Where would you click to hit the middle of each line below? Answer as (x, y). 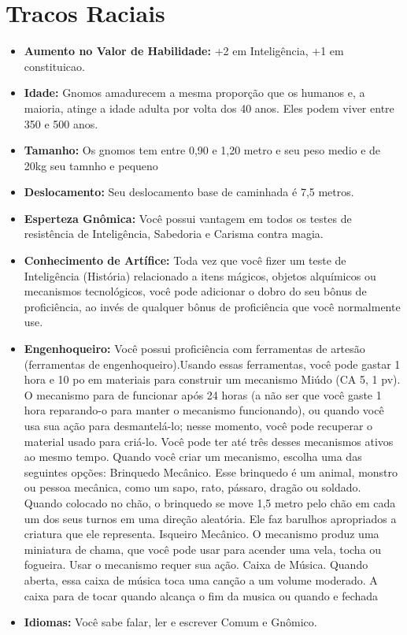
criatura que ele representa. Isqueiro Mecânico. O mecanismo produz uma (202, 534)
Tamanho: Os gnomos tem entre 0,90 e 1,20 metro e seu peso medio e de (202, 150)
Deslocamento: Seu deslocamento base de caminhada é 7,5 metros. (189, 192)
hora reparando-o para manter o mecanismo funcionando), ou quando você (204, 410)
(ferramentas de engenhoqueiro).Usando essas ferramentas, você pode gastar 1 (212, 364)
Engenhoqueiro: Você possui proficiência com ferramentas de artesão (194, 349)
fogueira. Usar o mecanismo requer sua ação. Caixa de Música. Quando (196, 564)
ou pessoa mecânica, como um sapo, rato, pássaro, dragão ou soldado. (192, 487)
